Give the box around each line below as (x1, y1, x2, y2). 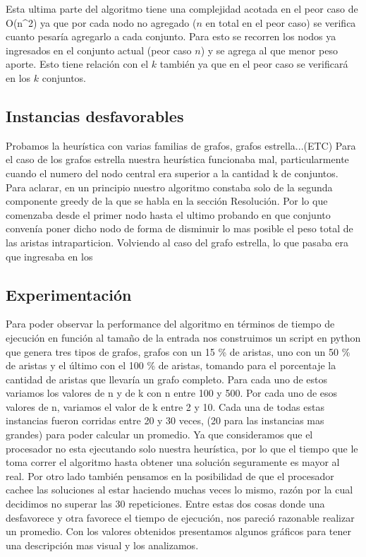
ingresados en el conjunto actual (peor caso (6, 42, 192, 57)
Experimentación (6, 283, 132, 305)
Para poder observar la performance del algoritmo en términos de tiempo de (6, 316, 335, 331)
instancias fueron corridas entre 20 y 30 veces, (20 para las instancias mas (6, 413, 324, 428)
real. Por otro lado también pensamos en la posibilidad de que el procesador (6, 468, 334, 483)
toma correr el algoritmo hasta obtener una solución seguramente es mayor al (6, 455, 340, 469)
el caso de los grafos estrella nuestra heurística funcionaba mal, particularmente (6, 152, 349, 167)
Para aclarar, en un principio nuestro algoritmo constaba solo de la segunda (6, 179, 333, 194)
